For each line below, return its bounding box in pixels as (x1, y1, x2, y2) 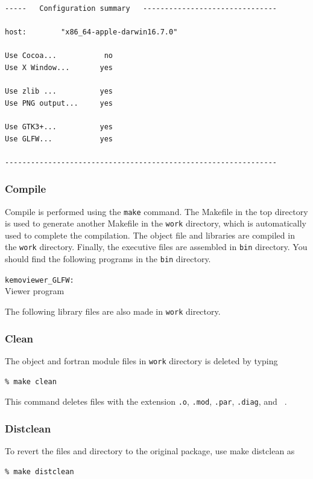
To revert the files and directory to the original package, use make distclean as (5, 445, 295, 457)
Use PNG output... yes (5, 98, 113, 108)
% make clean (5, 377, 57, 386)
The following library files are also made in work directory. (5, 305, 221, 317)
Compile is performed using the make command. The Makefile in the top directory (5, 205, 308, 217)
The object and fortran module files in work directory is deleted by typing (5, 354, 278, 367)
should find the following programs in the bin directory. (5, 252, 211, 265)
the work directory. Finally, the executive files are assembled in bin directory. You (5, 240, 308, 253)
